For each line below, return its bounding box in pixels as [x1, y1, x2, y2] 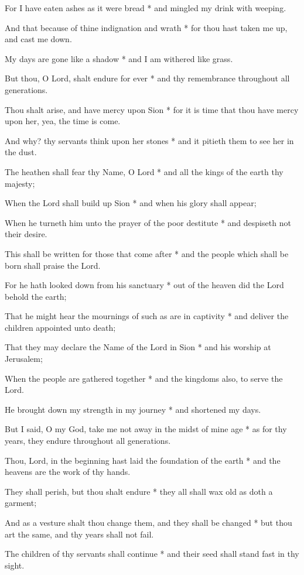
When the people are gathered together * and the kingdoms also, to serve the [5, 372, 283, 384]
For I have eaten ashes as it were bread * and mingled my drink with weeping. [5, 2, 286, 13]
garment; [5, 497, 37, 509]
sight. [5, 559, 25, 571]
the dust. [5, 146, 37, 158]
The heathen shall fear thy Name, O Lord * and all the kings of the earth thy [5, 165, 283, 177]
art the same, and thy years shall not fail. [5, 528, 154, 540]
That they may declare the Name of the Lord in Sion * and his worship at [5, 341, 271, 353]
